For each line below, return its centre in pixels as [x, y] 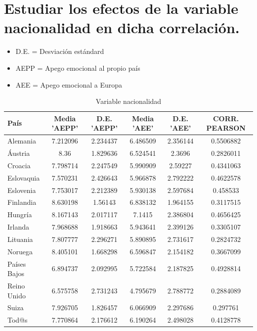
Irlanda [19, 227]
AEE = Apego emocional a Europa [69, 84]
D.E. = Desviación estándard [60, 51]
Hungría [20, 214]
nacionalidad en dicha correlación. [122, 27]
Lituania [20, 239]
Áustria [19, 153]
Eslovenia [22, 190]
